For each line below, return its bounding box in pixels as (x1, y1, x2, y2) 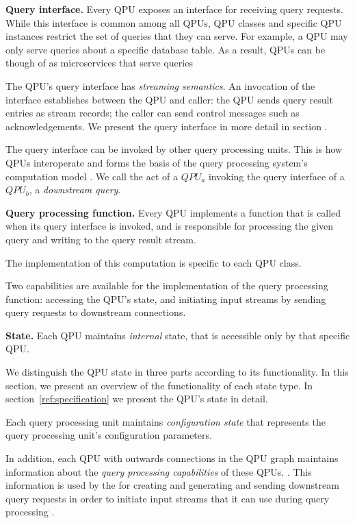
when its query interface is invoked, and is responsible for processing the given (5, 219, 334, 233)
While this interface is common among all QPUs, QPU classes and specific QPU (5, 15, 342, 29)
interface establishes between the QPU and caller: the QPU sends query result (5, 92, 333, 106)
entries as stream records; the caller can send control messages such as (5, 106, 300, 120)
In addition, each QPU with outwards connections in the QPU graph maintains (5, 451, 339, 465)
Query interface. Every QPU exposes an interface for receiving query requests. (5, 2, 343, 16)
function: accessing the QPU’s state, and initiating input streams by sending (5, 291, 326, 306)
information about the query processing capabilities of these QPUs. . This (5, 464, 312, 478)
